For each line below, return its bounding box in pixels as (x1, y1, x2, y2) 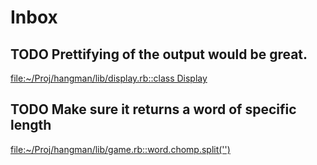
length (10, 117, 52, 134)
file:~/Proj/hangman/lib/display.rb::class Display (10, 72, 208, 84)
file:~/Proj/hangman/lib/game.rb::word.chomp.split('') (10, 143, 231, 155)
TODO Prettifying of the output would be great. (10, 46, 308, 63)
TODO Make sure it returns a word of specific (10, 101, 297, 118)
